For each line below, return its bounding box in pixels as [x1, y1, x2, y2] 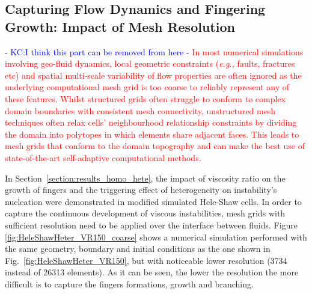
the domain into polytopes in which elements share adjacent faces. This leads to [5, 127, 299, 140]
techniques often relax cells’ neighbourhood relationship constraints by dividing [5, 116, 297, 129]
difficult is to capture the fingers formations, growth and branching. [5, 277, 254, 290]
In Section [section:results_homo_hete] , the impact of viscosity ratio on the [5, 171, 286, 184]
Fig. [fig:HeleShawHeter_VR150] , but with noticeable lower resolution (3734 [5, 254, 287, 266]
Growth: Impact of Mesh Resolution [5, 17, 235, 35]
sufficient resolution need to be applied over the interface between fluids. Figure [5, 218, 298, 231]
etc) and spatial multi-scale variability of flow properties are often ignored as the [5, 69, 302, 81]
